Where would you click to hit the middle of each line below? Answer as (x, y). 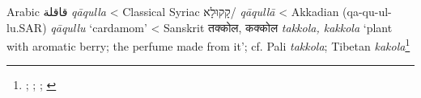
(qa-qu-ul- (367, 11)
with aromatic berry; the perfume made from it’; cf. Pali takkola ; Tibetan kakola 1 (208, 45)
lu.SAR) (27, 27)
